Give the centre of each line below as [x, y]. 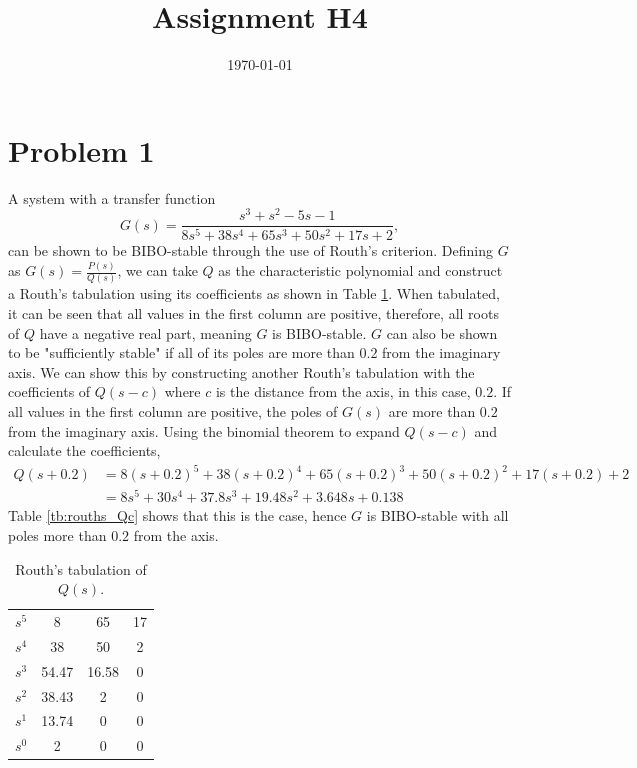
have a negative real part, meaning [145, 332]
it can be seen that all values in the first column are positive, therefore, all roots [253, 313]
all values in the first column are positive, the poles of [173, 411]
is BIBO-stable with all [437, 515]
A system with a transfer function [112, 197]
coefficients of [49, 391]
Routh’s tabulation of [81, 568]
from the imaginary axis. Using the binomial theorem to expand [204, 430]
